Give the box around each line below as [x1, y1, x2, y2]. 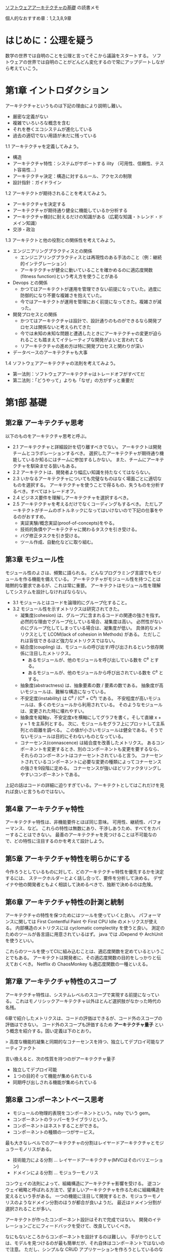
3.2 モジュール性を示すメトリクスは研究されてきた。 [12, 606, 122, 612]
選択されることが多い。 [5, 1205, 54, 1211]
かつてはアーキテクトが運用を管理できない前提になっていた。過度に [20, 286, 162, 292]
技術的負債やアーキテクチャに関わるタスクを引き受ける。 [20, 526, 140, 532]
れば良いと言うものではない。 [5, 788, 67, 794]
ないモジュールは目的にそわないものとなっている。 [20, 733, 126, 739]
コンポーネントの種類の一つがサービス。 [12, 1129, 97, 1135]
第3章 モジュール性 [5, 555, 64, 564]
